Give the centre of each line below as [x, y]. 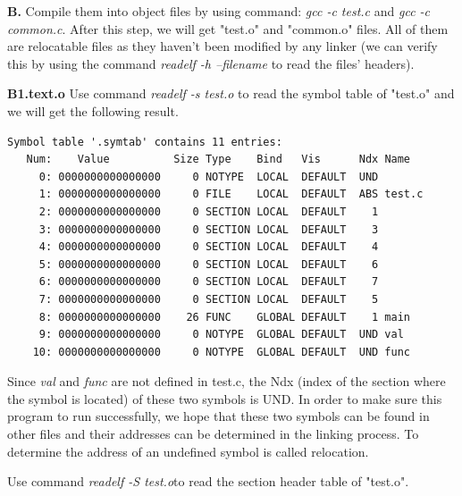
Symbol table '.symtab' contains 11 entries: [145, 142]
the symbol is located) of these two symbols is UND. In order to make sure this [225, 398]
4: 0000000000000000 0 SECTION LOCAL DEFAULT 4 [209, 247]
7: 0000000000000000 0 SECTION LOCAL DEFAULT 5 [209, 299]
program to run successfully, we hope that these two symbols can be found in [218, 416]
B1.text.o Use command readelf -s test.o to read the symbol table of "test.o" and [231, 93]
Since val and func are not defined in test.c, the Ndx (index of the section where [227, 381]
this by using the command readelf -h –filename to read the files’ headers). [211, 63]
